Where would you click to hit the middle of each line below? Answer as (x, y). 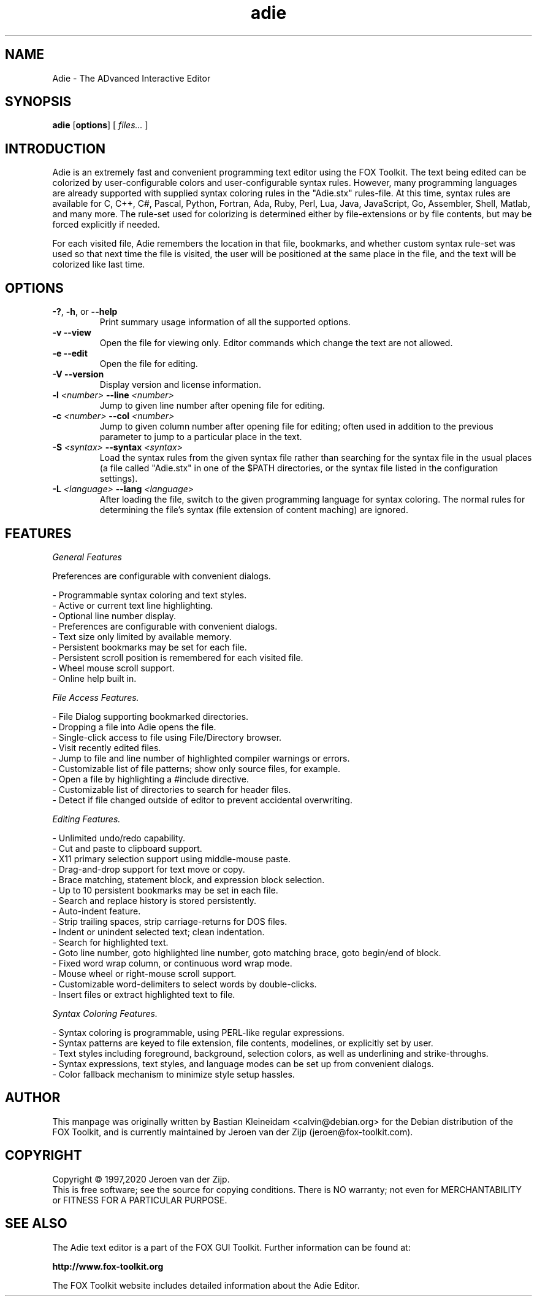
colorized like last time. (99, 264)
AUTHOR (33, 1098)
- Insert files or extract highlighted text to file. (144, 994)
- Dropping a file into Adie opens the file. (134, 727)
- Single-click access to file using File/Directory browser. (167, 737)
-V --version (78, 374)
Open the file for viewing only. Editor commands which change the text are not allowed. (276, 343)
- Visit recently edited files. (107, 747)
